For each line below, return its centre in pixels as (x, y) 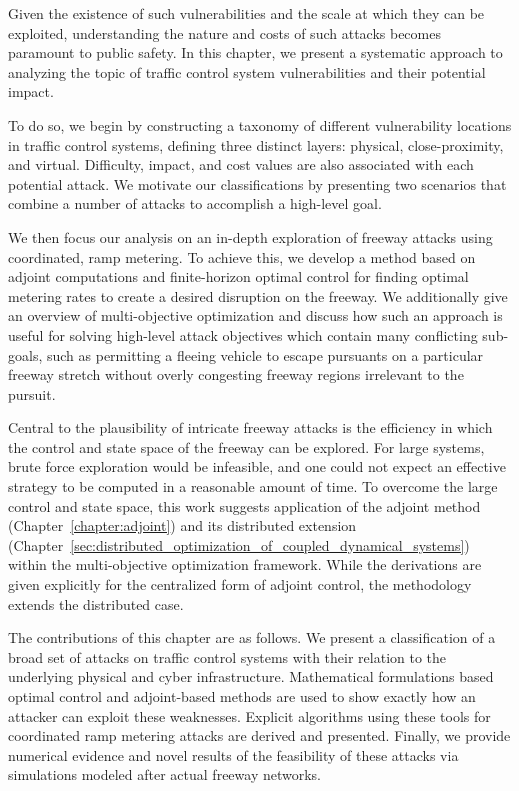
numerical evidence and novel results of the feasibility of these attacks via (233, 754)
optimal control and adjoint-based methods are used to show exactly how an (242, 696)
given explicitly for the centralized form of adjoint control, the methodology (240, 584)
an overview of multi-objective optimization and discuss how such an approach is (255, 315)
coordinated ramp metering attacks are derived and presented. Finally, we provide (259, 735)
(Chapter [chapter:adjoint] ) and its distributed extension (182, 525)
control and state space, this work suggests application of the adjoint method (244, 505)
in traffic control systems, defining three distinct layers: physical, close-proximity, (256, 144)
